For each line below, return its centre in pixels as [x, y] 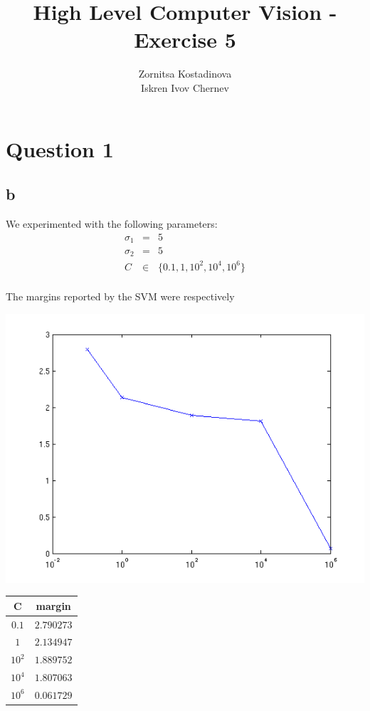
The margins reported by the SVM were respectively [120, 296]
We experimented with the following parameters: [112, 223]
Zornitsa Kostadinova [185, 74]
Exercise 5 [185, 39]
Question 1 [60, 148]
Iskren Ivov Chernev [185, 87]
